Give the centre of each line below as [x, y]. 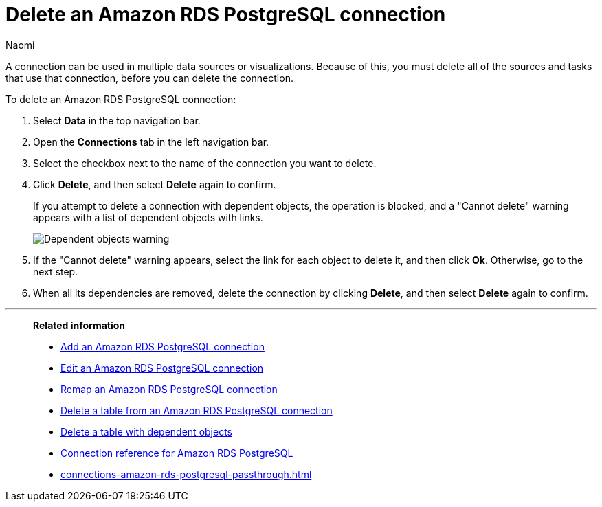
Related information [79, 325]
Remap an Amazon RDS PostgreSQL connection [169, 389]
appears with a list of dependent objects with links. [148, 217]
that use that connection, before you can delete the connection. [149, 78]
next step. [56, 271]
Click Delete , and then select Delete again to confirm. [155, 184]
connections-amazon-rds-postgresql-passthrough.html [186, 474]
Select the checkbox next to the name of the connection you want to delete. [205, 163]
